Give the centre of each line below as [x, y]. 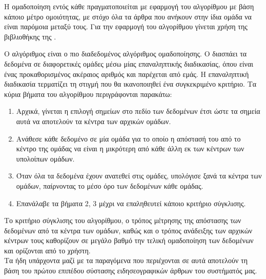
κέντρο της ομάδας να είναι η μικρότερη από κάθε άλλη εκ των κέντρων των [130, 148]
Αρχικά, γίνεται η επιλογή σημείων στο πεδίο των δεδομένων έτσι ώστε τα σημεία [138, 111]
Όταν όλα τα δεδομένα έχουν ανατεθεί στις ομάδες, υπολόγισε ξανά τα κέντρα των [139, 176]
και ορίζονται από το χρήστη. [47, 250]
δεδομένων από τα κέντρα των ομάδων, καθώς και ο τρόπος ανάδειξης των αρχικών [128, 230]
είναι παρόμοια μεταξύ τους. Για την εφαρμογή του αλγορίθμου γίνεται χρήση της [126, 26]
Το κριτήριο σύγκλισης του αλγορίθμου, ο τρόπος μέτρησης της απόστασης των [123, 220]
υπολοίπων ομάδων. [45, 158]
